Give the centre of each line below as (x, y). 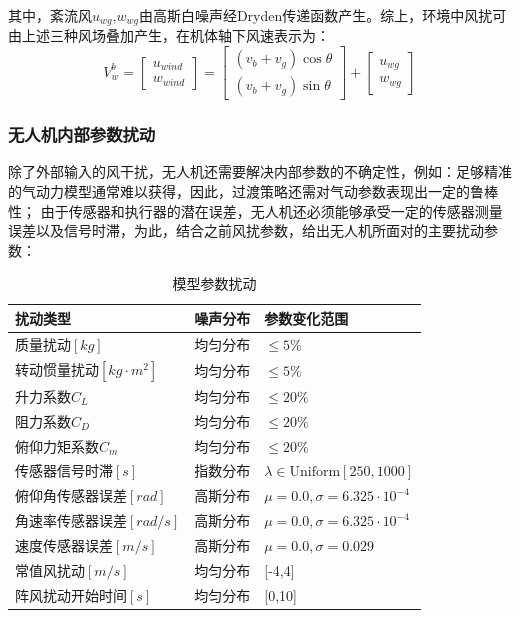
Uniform (315, 472)
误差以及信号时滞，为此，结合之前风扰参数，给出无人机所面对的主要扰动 (246, 230)
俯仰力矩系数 (57, 445)
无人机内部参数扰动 (82, 134)
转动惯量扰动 (57, 368)
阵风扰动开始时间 (71, 594)
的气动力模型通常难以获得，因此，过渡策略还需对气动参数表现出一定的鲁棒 (253, 190)
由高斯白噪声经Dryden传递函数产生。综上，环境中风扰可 (322, 15)
